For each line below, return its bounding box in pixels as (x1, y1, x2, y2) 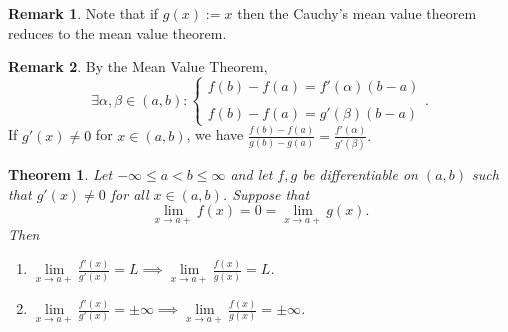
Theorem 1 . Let (8, 164, 113, 185)
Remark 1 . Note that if (8, 3, 159, 23)
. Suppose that (222, 183, 310, 204)
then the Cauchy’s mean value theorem (237, 3, 477, 23)
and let (230, 164, 273, 185)
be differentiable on (302, 164, 418, 185)
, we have (186, 124, 244, 145)
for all (110, 183, 149, 204)
